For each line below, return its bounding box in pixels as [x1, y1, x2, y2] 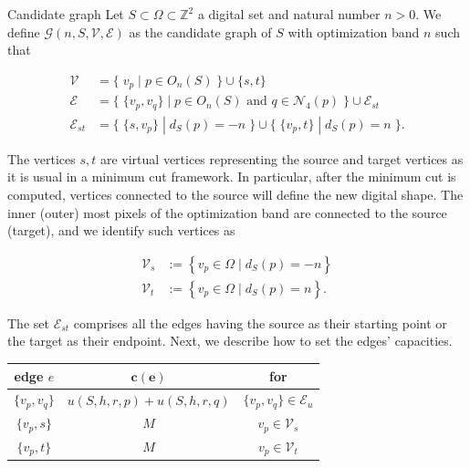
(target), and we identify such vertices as [7, 221, 235, 240]
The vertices [7, 149, 76, 168]
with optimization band [287, 22, 420, 41]
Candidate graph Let [7, 5, 124, 23]
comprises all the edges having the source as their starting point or [73, 313, 447, 332]
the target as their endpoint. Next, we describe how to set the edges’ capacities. [7, 331, 453, 350]
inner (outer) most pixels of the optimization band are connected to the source [7, 203, 447, 222]
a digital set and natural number [197, 5, 381, 23]
